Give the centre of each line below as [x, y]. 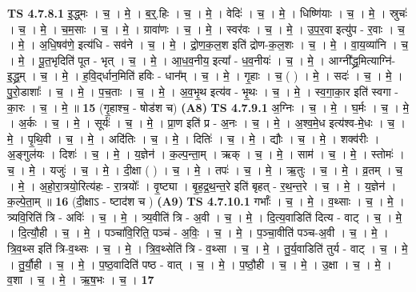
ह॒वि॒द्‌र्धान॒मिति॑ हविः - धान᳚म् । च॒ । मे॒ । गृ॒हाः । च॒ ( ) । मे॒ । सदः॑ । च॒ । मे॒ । [243, 76]
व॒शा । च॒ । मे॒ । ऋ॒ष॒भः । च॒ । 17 [81, 280]
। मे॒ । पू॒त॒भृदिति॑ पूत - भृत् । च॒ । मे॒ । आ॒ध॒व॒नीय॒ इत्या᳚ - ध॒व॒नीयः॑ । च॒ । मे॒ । [166, 60]
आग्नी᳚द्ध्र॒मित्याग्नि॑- [362, 60]
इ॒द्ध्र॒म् [16, 76]
